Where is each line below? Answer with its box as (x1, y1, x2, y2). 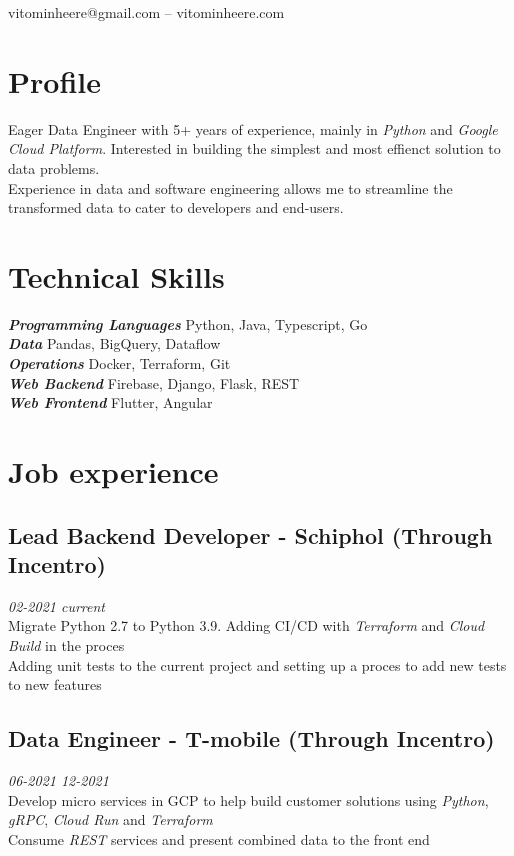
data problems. (8, 157, 100, 178)
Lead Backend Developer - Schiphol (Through (8, 519, 493, 550)
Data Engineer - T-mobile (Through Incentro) (8, 723, 495, 754)
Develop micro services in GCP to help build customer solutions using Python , (8, 789, 489, 810)
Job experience (8, 450, 219, 491)
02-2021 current (8, 595, 105, 616)
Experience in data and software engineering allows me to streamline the (8, 177, 453, 198)
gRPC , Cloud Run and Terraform (8, 809, 213, 830)
